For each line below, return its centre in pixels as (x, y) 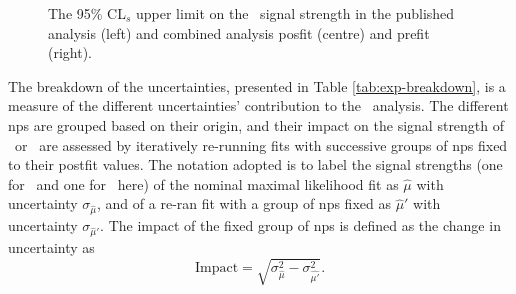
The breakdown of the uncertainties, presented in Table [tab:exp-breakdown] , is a (257, 85)
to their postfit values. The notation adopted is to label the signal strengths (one (255, 164)
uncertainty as (51, 246)
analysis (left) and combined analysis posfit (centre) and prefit (239, 32)
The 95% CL (87, 13)
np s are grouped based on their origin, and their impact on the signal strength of (256, 124)
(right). (70, 52)
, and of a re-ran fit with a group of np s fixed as (244, 203)
